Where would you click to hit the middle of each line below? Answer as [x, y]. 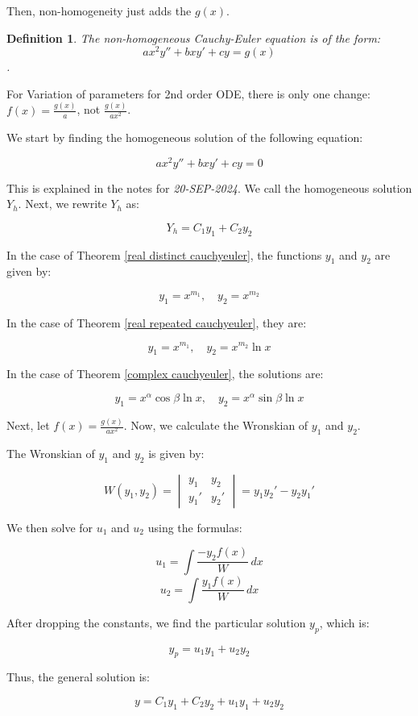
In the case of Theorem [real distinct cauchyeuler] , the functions [164, 254]
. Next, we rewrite [62, 204]
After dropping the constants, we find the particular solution [156, 622]
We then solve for [50, 527]
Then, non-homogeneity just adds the [99, 10]
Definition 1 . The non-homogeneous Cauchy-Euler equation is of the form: [194, 37]
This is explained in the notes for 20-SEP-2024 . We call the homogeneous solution [209, 187]
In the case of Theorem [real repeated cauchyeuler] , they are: [157, 322]
